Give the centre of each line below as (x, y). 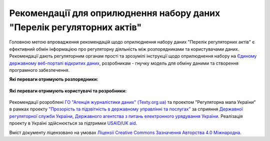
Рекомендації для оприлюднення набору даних (115, 13)
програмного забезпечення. (39, 70)
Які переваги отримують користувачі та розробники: (68, 91)
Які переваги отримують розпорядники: (54, 79)
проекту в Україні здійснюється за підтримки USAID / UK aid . (73, 123)
